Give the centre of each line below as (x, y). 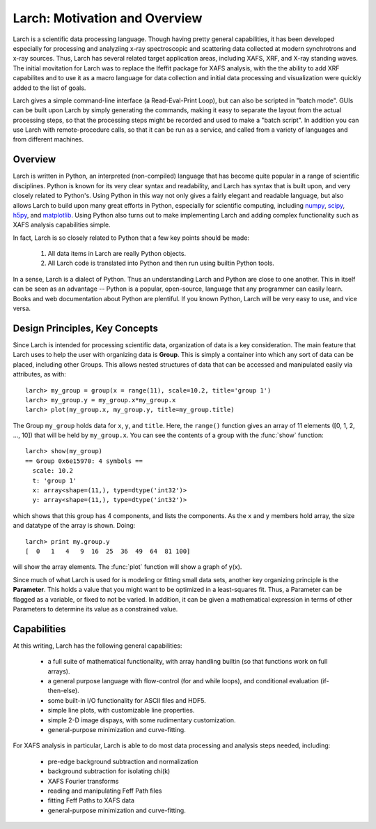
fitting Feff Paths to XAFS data (91, 800)
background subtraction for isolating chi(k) (109, 771)
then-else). (63, 691)
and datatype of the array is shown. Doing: (74, 526)
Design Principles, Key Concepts (85, 328)
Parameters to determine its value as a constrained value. (95, 609)
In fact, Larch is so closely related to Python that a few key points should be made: (131, 238)
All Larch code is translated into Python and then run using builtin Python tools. (161, 263)
